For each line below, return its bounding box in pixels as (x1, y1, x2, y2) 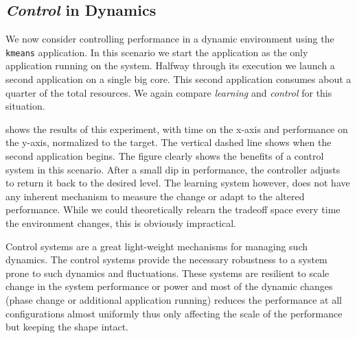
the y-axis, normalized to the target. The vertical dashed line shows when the (5, 135, 332, 149)
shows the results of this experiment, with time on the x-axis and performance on (5, 121, 348, 136)
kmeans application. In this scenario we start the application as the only (5, 45, 308, 59)
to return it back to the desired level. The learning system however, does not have (5, 176, 350, 190)
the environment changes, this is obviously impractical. (5, 215, 236, 230)
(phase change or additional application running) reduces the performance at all (5, 292, 343, 306)
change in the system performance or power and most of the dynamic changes (5, 279, 333, 293)
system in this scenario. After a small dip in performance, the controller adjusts (5, 162, 341, 176)
